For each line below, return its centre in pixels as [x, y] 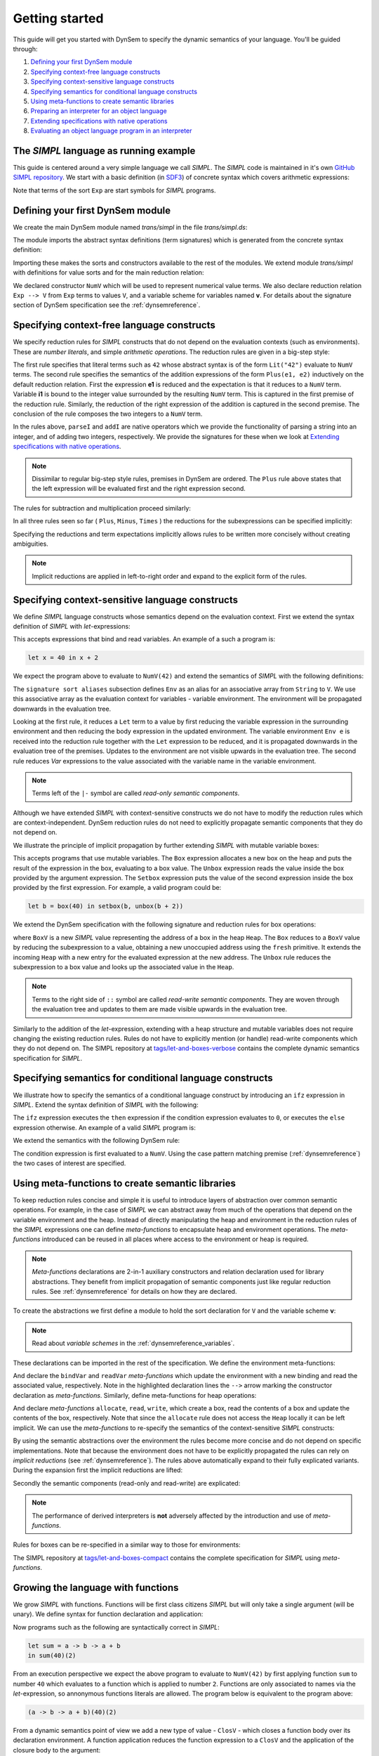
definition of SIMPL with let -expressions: [72, 627]
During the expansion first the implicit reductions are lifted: [98, 1470]
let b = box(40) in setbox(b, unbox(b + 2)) [106, 906]
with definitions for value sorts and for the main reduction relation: [108, 273]
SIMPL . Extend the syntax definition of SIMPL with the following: [106, 1105]
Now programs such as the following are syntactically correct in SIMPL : [117, 1627]
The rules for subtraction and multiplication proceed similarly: [102, 508]
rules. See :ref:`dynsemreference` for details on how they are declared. [134, 1291]
